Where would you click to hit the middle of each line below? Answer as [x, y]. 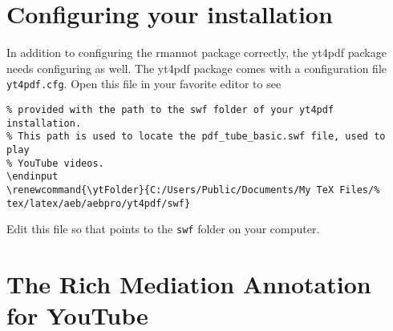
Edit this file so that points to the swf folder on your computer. [163, 229]
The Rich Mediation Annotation [189, 284]
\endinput [32, 177]
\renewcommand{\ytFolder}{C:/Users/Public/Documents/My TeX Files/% [193, 190]
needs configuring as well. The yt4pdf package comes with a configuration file [196, 68]
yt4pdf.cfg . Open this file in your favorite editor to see [144, 84]
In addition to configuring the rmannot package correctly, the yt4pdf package [196, 52]
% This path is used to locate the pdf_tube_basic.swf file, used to [196, 137]
